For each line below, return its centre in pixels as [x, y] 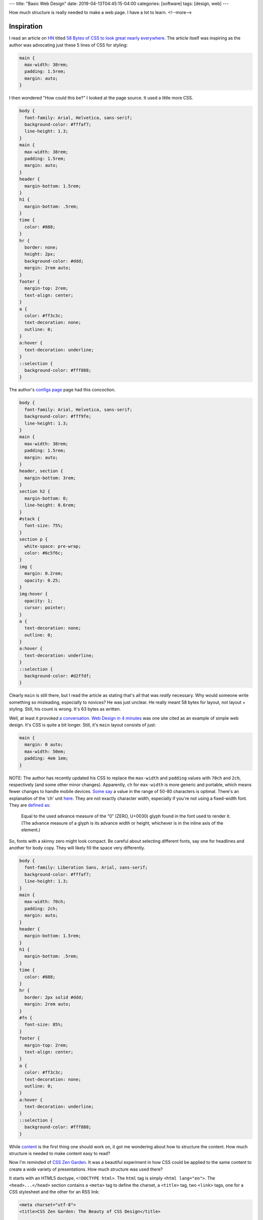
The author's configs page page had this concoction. [62, 390]
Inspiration [26, 27]
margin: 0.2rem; [44, 574]
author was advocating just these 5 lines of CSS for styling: [68, 45]
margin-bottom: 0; [46, 498]
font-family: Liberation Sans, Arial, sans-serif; [86, 868]
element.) [31, 830]
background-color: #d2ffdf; [58, 676]
